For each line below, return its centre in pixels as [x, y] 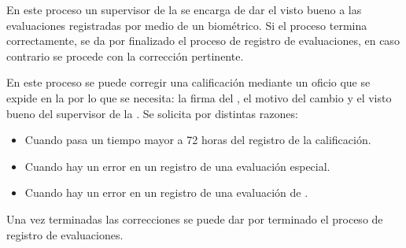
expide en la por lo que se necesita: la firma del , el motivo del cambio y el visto [199, 97]
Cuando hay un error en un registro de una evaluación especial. [177, 166]
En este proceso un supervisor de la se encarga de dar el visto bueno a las [184, 9]
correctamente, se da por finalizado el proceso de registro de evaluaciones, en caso [203, 41]
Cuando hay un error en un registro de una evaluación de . [166, 192]
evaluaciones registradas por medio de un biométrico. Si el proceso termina [187, 25]
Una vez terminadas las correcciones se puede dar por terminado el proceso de [195, 218]
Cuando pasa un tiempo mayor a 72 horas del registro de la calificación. [198, 140]
